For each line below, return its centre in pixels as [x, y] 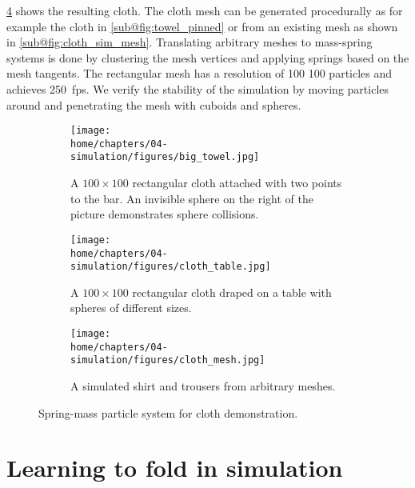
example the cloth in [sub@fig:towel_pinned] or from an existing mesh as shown [202, 26]
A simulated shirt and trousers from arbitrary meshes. [203, 386]
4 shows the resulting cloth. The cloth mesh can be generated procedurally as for [205, 10]
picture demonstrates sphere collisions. [165, 214]
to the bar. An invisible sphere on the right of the [192, 198]
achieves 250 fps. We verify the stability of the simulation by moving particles [198, 88]
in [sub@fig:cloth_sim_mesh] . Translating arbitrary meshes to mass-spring [190, 42]
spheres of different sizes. [131, 308]
